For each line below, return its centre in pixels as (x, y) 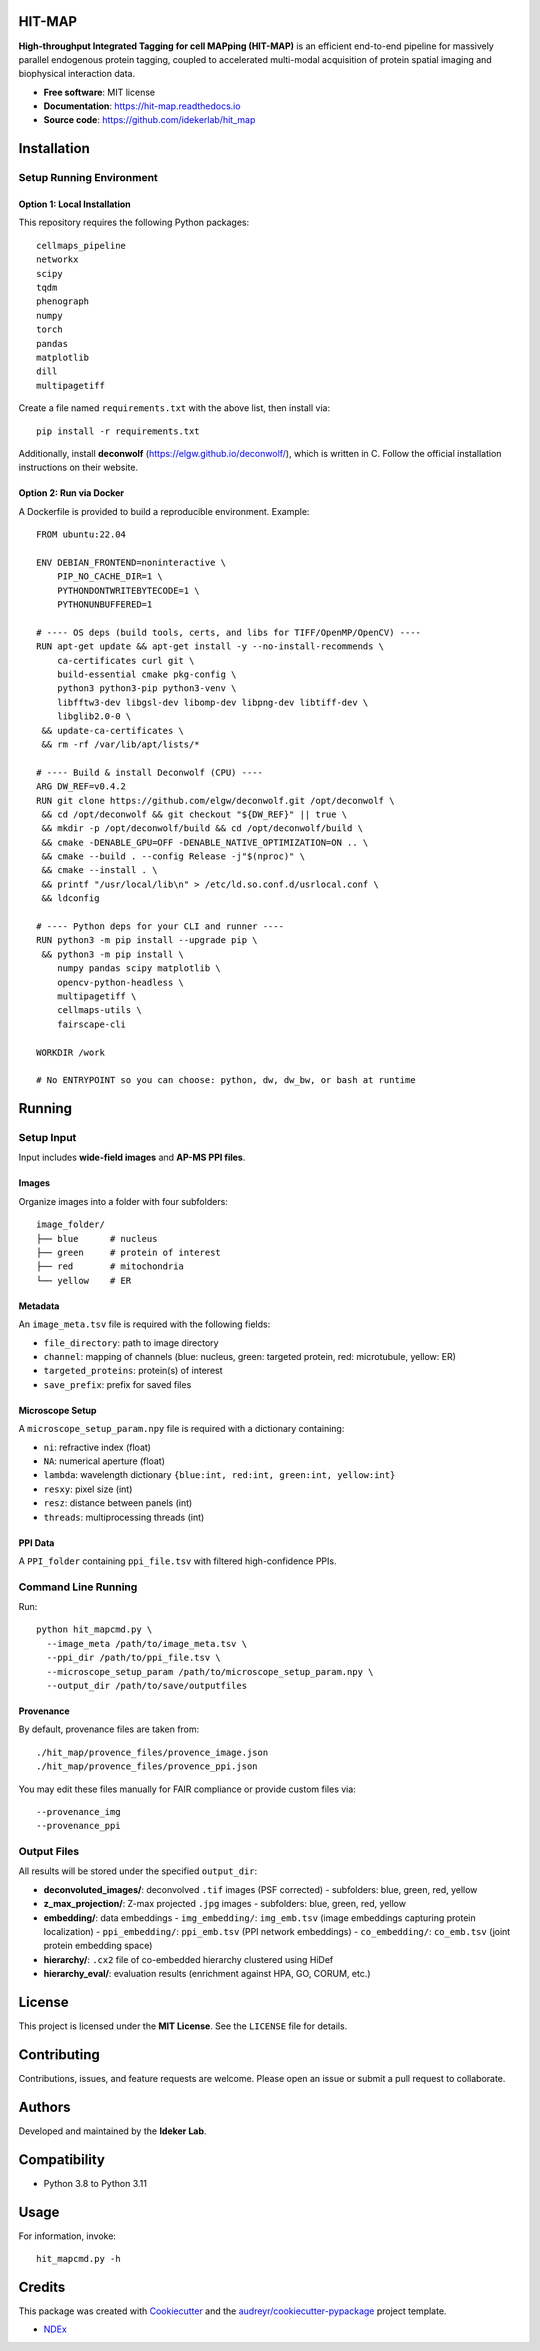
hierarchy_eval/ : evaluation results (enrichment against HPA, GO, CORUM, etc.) (207, 1974)
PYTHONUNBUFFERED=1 (104, 604)
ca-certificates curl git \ (125, 660)
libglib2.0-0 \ (94, 716)
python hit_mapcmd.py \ (94, 1629)
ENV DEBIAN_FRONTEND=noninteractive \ (131, 562)
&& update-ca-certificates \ (113, 730)
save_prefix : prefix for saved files (117, 1384)
